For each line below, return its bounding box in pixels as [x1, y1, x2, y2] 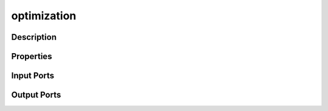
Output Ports [11, 90, 61, 100]
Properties [11, 51, 52, 62]
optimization [11, 9, 77, 22]
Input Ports [11, 71, 55, 81]
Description [11, 32, 57, 42]
